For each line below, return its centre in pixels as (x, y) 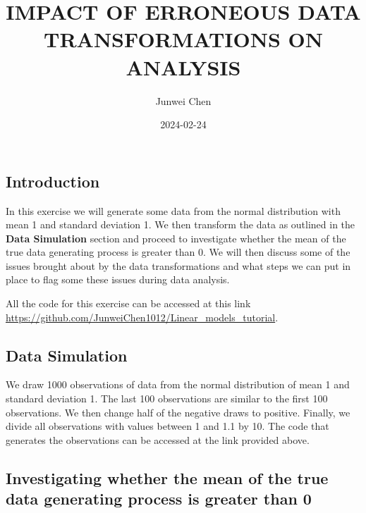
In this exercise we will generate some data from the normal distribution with (173, 210)
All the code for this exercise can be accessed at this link (128, 303)
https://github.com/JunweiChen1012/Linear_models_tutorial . (142, 317)
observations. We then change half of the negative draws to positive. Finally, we (178, 412)
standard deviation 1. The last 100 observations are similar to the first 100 (167, 398)
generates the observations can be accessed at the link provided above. (158, 439)
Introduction (53, 181)
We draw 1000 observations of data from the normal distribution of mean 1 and (178, 384)
